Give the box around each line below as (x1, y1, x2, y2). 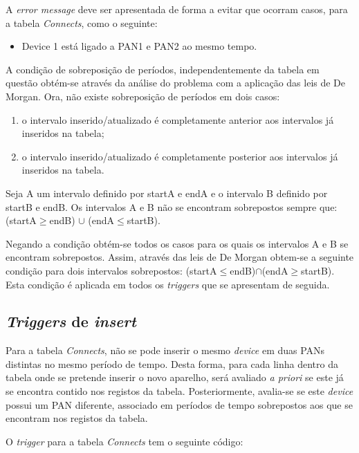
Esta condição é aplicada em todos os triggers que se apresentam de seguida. (6, 277, 330, 291)
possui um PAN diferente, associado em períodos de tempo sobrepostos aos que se (6, 397, 353, 412)
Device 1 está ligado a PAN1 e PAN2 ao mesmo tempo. (21, 39, 257, 53)
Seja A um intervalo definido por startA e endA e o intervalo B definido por (6, 185, 328, 200)
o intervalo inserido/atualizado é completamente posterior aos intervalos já (21, 149, 338, 163)
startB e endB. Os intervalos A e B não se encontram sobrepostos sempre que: (6, 199, 338, 214)
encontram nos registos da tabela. (6, 411, 148, 425)
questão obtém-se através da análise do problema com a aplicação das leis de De (6, 75, 346, 90)
